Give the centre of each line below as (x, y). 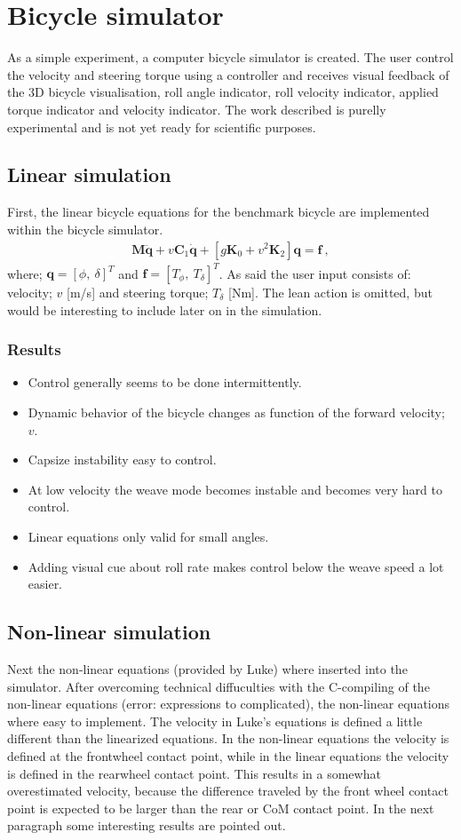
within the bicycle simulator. (85, 229)
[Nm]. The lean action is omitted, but (330, 293)
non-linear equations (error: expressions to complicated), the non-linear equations (229, 704)
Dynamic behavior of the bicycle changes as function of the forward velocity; (236, 412)
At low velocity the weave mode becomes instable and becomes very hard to (235, 489)
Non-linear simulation (109, 632)
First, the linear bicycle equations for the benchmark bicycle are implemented (219, 212)
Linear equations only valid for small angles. (148, 536)
